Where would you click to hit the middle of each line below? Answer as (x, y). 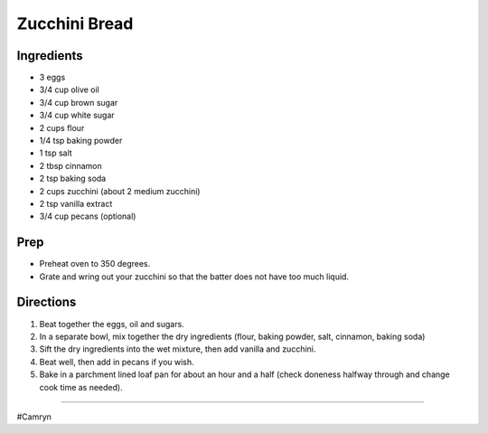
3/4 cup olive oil (69, 89)
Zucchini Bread (75, 24)
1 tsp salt (56, 153)
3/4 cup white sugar (77, 115)
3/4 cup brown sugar (79, 102)
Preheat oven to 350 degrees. (95, 264)
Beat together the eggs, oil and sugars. (112, 324)
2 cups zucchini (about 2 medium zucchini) (120, 191)
